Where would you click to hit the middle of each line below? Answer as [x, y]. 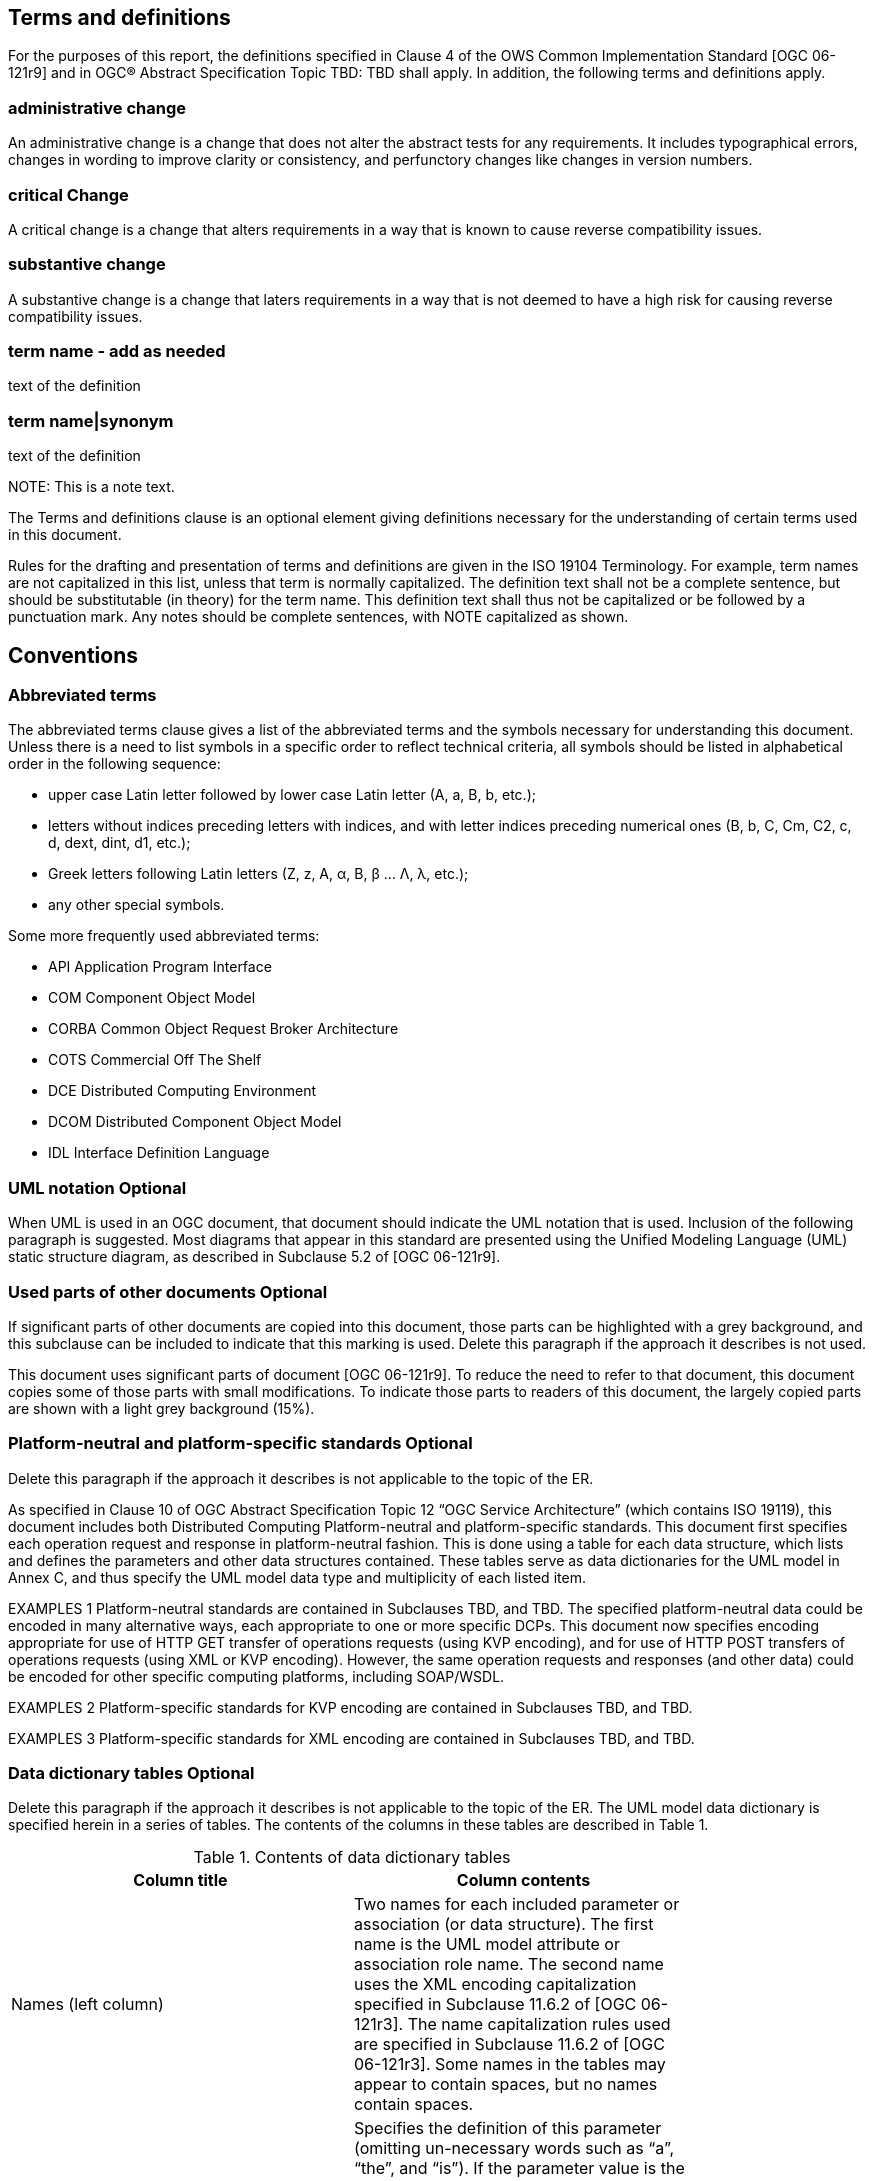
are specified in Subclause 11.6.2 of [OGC [509, 2044]
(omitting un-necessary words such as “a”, [514, 2148]
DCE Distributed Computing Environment [182, 1091]
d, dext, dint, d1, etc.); [119, 843]
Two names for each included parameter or [517, 1904]
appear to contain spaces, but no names [506, 2084]
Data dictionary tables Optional [131, 1773]
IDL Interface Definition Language [159, 1153]
